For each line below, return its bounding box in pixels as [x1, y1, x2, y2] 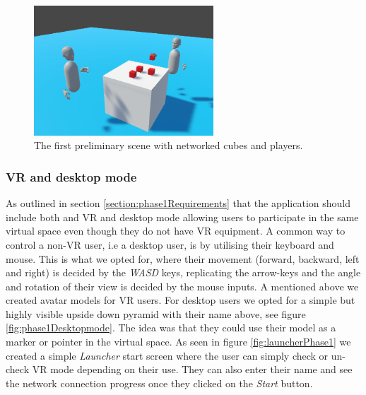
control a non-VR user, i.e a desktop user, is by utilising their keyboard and [6, 237, 334, 252]
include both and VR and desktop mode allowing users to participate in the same [6, 209, 359, 224]
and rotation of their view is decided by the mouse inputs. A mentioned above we [6, 278, 359, 293]
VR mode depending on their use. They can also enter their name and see [32, 362, 353, 377]
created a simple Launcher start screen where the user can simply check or [6, 348, 329, 362]
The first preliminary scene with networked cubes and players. [34, 138, 303, 153]
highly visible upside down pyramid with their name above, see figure [6, 306, 306, 321]
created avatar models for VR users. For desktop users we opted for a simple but [6, 293, 355, 307]
